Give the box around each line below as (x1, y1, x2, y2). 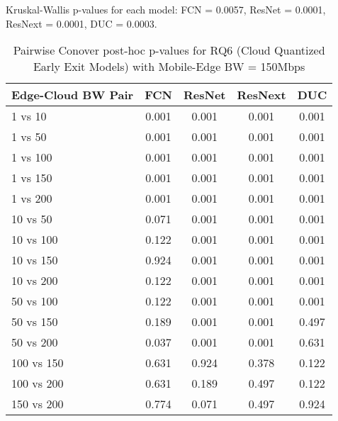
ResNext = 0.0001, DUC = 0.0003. (6, 16, 157, 30)
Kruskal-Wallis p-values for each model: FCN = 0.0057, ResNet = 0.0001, (6, 2, 326, 16)
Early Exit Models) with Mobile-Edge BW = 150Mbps (33, 58, 305, 75)
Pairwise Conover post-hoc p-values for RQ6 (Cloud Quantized (13, 42, 325, 59)
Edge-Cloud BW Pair (11, 86, 134, 103)
